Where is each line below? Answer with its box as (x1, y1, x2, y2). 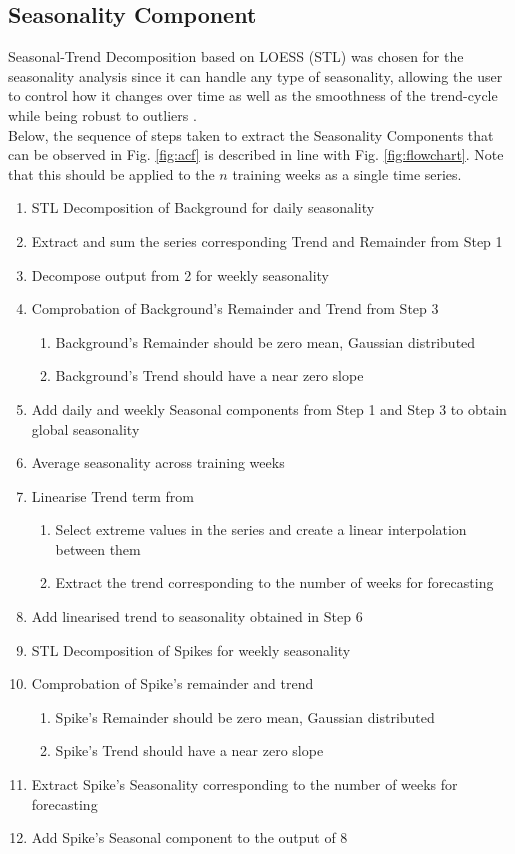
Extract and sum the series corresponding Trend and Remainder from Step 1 (31, 230, 503, 251)
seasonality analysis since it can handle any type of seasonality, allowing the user (8, 65, 503, 86)
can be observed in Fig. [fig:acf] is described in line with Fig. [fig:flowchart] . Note (8, 144, 504, 165)
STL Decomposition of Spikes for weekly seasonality (31, 639, 351, 660)
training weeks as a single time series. (232, 163, 462, 184)
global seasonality (31, 418, 140, 439)
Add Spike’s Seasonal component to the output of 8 (31, 827, 348, 848)
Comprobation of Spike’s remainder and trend (31, 673, 314, 694)
